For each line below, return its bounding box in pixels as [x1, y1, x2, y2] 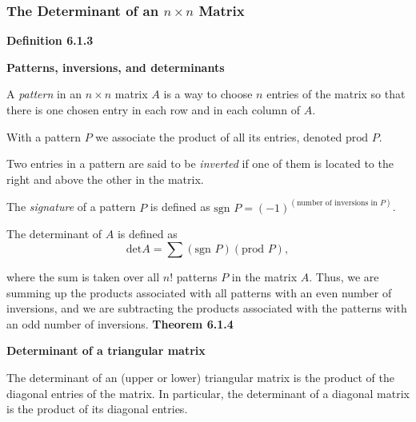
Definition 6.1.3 [6, 32, 94, 49]
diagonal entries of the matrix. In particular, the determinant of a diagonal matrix [6, 384, 410, 401]
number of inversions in [296, 199, 378, 208]
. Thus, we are [309, 269, 379, 285]
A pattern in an [6, 86, 82, 102]
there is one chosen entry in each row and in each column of [6, 102, 300, 117]
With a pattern [6, 128, 82, 145]
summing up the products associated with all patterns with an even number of [6, 284, 392, 301]
